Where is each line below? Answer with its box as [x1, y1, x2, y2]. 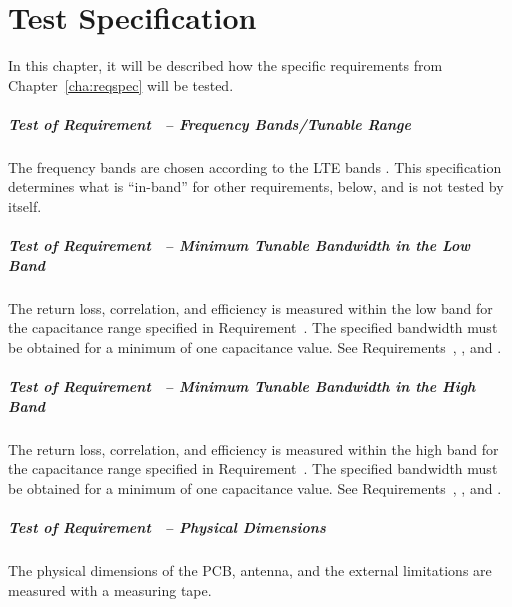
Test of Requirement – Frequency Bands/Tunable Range [8, 113, 411, 134]
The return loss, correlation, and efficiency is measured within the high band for [8, 438, 499, 459]
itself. [8, 196, 42, 217]
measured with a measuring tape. [8, 579, 212, 600]
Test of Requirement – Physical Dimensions [8, 517, 326, 538]
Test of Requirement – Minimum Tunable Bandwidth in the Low [8, 235, 471, 256]
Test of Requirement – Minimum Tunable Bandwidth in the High [8, 376, 476, 397]
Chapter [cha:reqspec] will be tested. [8, 74, 234, 95]
